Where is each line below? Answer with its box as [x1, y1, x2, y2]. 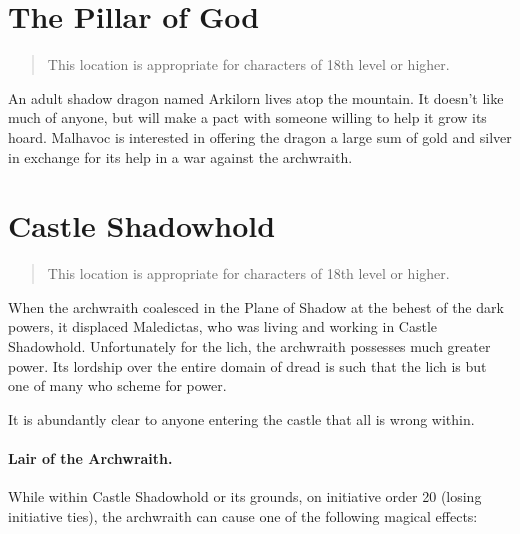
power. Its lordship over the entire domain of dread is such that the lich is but [8, 355, 487, 376]
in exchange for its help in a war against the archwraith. [8, 146, 353, 167]
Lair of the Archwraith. [8, 447, 173, 468]
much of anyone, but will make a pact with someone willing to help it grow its [8, 107, 487, 128]
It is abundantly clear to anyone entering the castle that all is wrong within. [8, 408, 475, 429]
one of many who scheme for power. [8, 375, 227, 396]
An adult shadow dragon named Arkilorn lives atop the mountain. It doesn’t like [8, 87, 504, 108]
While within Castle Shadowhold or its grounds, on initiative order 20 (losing [8, 486, 482, 507]
